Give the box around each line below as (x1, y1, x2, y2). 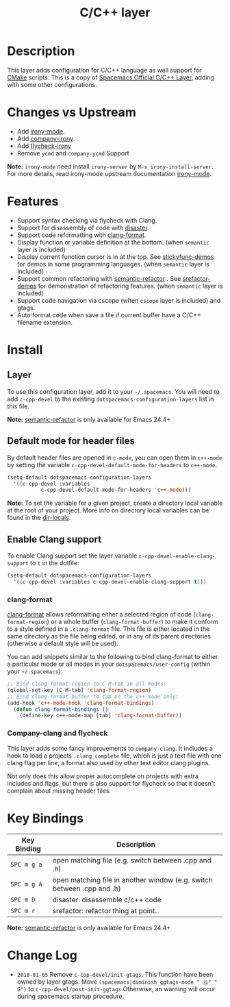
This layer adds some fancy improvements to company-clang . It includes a (7, 744, 214, 752)
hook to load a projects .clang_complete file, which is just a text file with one (7, 751, 222, 760)
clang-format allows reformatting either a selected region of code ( (7, 610, 196, 619)
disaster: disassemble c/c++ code (52, 895, 162, 904)
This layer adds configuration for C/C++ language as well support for (7, 66, 202, 74)
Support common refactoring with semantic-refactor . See (16, 274, 181, 282)
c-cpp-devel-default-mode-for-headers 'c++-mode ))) (40, 486, 192, 494)
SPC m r (10, 906, 36, 915)
